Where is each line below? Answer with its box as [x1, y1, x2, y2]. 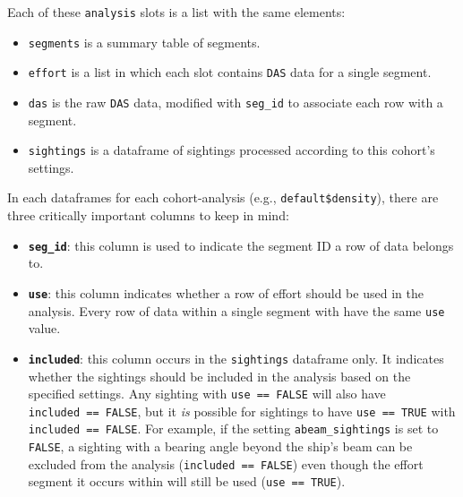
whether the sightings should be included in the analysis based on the [28, 366, 411, 385]
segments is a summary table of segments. [28, 32, 261, 51]
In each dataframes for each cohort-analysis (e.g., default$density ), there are [7, 188, 439, 207]
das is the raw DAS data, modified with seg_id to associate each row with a [28, 92, 443, 111]
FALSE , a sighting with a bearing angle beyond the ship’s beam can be [28, 437, 413, 456]
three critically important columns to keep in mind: [7, 206, 289, 225]
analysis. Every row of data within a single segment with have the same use [28, 301, 445, 320]
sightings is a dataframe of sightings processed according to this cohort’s [28, 141, 435, 159]
